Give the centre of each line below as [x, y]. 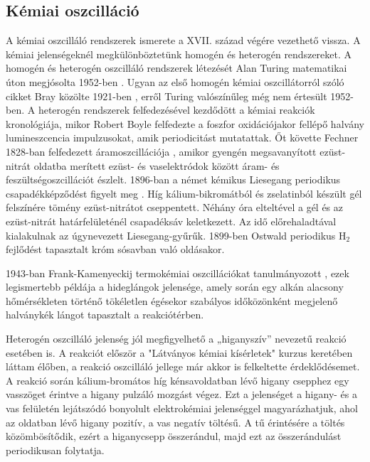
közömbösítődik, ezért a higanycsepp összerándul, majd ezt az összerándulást [174, 436]
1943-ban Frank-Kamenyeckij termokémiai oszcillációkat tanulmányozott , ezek [178, 273]
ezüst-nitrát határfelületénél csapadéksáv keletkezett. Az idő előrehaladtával [171, 221]
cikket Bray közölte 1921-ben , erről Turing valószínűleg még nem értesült [166, 96]
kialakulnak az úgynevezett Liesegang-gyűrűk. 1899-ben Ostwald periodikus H [176, 235]
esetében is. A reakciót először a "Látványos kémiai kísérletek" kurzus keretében [179, 352]
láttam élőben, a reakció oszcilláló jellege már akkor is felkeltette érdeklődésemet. [183, 366]
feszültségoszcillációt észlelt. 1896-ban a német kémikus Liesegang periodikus [173, 179]
